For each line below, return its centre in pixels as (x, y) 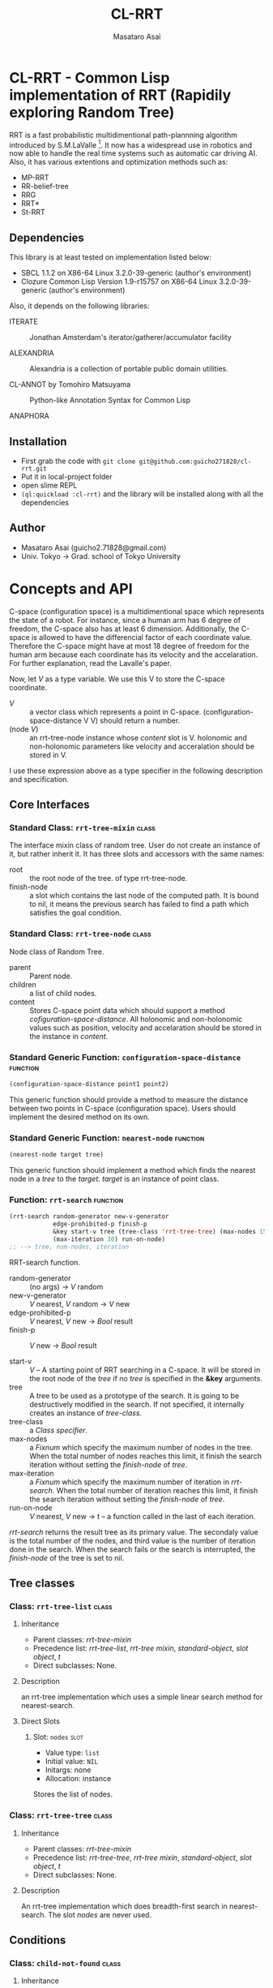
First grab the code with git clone (78, 461)
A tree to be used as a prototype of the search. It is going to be (134, 1395)
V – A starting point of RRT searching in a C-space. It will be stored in (145, 1370)
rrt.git (34, 468)
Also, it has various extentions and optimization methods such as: (119, 162)
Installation (38, 442)
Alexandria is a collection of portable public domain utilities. (129, 369)
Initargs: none (68, 1770)
